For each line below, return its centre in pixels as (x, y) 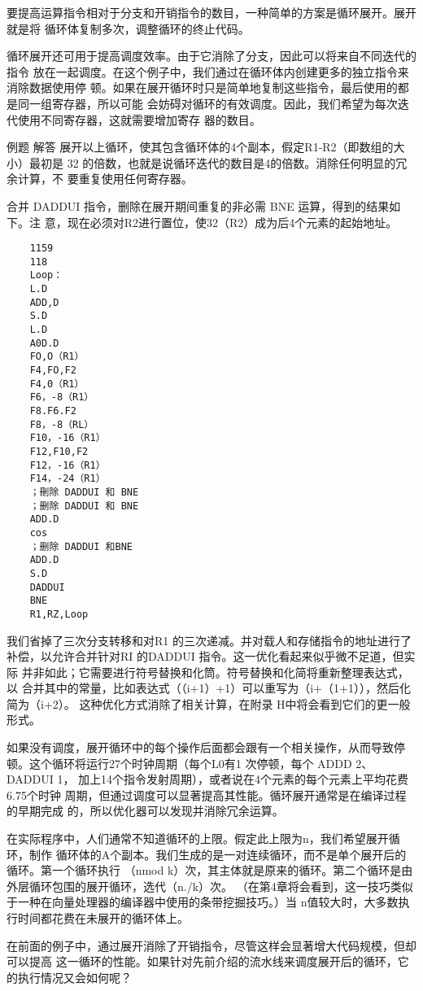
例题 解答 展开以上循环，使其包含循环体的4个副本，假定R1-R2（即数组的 (200, 147)
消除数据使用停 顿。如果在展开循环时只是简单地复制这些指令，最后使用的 (202, 87)
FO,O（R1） (57, 357)
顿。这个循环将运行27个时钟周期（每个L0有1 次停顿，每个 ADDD (179, 763)
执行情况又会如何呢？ (74, 977)
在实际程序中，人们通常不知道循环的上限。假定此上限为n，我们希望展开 (198, 838)
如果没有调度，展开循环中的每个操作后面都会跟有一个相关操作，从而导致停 (206, 747)
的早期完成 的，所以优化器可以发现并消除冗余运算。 (145, 811)
